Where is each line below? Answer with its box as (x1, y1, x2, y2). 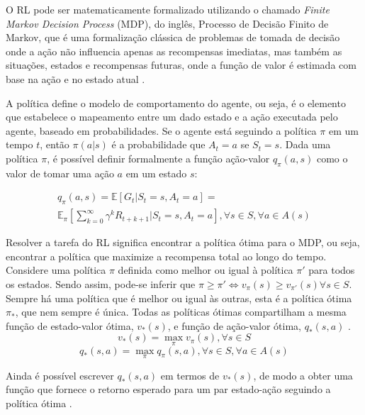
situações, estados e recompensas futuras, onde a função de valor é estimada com (6, 57, 356, 72)
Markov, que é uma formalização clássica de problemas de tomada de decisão (6, 30, 340, 45)
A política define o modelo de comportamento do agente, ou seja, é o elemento (6, 95, 346, 110)
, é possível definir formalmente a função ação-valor (47, 150, 270, 165)
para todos (308, 262, 355, 277)
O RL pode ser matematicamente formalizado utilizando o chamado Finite (6, 2, 330, 16)
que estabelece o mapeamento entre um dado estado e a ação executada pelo (6, 109, 338, 124)
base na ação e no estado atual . (6, 71, 145, 86)
